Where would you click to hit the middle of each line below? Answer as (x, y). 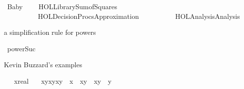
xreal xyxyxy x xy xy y (63, 81)
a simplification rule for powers (50, 32)
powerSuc (21, 48)
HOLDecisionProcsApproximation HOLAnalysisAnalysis (139, 16)
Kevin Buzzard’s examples (43, 65)
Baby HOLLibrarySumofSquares (62, 6)
